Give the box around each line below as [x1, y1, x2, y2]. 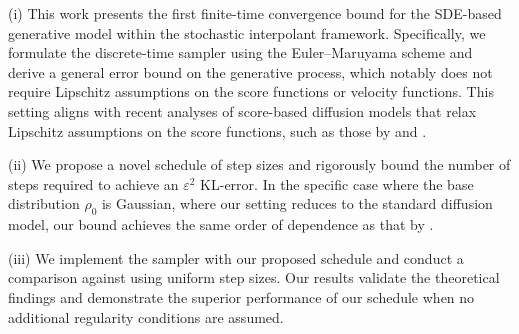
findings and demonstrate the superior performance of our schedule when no [8, 286, 475, 307]
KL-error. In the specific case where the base [200, 173, 474, 194]
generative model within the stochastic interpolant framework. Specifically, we [8, 22, 486, 43]
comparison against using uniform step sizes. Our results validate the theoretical [8, 267, 500, 288]
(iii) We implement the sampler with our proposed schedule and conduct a [8, 247, 464, 268]
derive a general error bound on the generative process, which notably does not [8, 61, 493, 82]
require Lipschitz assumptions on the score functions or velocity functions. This [8, 81, 494, 102]
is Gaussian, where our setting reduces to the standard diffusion [101, 193, 493, 214]
